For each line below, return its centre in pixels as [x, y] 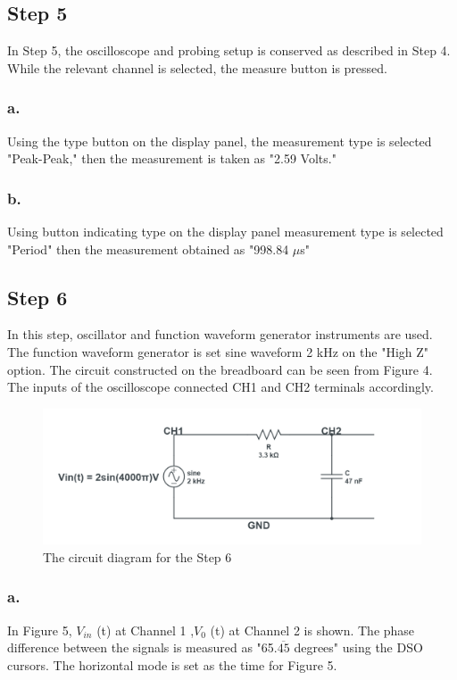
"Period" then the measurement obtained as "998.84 [148, 249]
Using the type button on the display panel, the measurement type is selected [220, 141]
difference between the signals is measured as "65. [142, 647]
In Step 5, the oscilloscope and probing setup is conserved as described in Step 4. [229, 50]
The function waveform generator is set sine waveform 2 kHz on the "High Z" [218, 352]
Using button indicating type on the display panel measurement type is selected [225, 232]
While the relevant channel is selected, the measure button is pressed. [197, 67]
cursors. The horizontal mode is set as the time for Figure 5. [172, 664]
